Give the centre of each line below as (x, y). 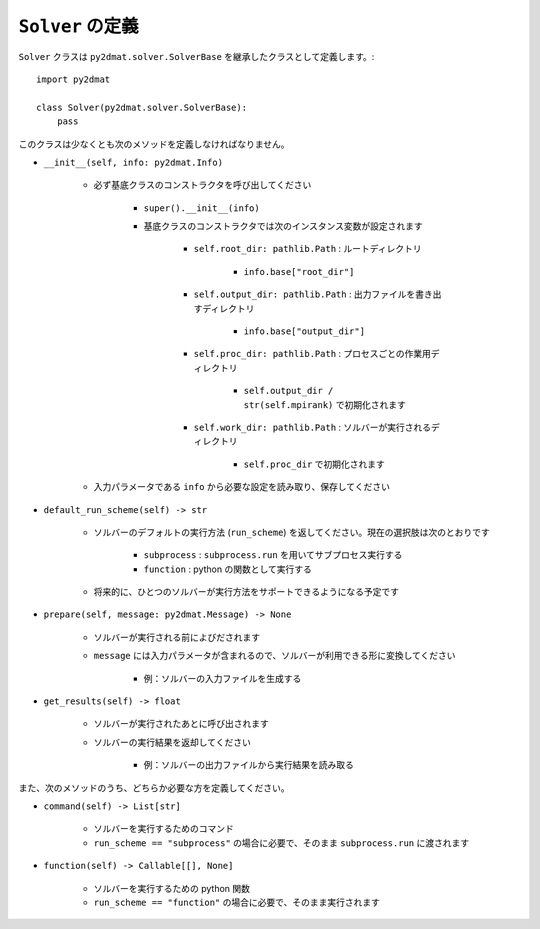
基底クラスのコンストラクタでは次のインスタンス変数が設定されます (283, 226)
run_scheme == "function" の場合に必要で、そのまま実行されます (236, 902)
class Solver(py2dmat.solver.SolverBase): (142, 107)
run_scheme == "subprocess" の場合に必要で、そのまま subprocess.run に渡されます (281, 842)
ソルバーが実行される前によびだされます (176, 637)
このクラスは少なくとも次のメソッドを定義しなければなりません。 (154, 144)
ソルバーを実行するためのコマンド (163, 829)
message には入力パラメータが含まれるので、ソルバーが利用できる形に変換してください (274, 656)
